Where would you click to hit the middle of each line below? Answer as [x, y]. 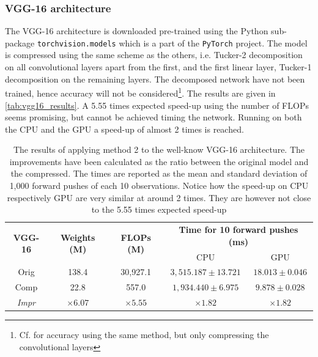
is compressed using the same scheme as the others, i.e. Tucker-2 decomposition [154, 55]
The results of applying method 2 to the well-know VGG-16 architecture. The [159, 149]
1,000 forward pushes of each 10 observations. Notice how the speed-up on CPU [159, 186]
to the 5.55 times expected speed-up [159, 209]
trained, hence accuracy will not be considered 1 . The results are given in [140, 92]
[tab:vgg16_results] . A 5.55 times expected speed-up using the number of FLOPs [157, 105]
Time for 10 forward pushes [239, 230]
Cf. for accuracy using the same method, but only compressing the [144, 335]
